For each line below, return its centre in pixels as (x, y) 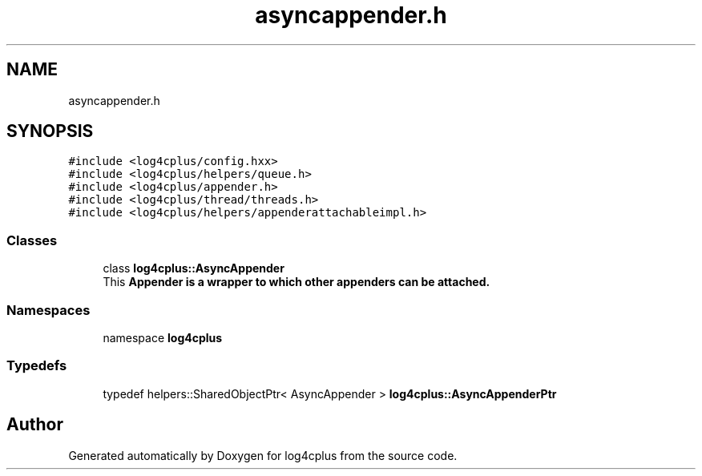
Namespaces (48, 310)
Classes (32, 240)
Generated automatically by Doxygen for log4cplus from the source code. (263, 455)
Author (35, 425)
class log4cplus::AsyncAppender (194, 268)
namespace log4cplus (163, 337)
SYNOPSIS (50, 131)
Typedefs (37, 366)
